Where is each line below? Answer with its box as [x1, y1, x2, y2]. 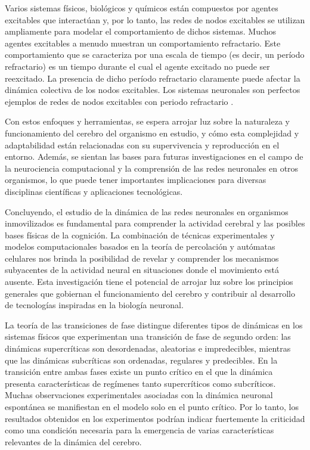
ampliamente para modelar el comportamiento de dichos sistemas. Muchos [5, 25, 277, 38]
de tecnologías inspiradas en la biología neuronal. [5, 299, 184, 311]
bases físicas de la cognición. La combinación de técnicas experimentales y [5, 228, 275, 241]
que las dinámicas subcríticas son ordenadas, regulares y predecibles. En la [5, 353, 278, 366]
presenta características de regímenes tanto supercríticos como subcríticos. [5, 377, 276, 389]
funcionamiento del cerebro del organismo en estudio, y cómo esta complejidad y [5, 126, 299, 139]
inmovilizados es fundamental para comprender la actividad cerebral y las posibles [5, 217, 305, 229]
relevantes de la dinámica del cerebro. [5, 435, 142, 448]
